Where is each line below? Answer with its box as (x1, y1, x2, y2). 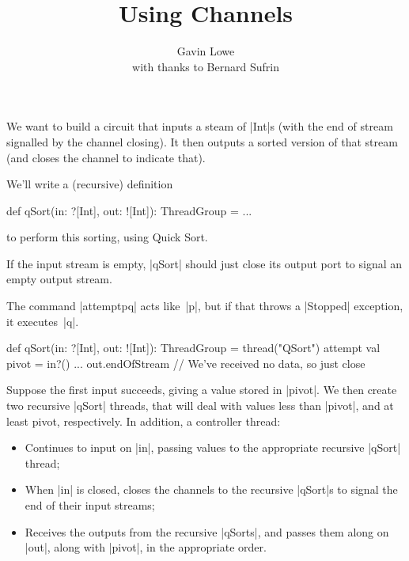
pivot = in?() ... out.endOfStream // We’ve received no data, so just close (6, 354, 365, 371)
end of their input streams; (25, 497, 155, 513)
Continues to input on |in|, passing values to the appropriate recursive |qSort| (25, 439, 401, 456)
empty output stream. (6, 271, 112, 287)
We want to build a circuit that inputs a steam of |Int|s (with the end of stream (6, 118, 393, 135)
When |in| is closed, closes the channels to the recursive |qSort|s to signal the (25, 481, 398, 498)
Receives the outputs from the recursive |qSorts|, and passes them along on (25, 523, 389, 540)
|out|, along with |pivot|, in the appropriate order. (25, 539, 267, 555)
